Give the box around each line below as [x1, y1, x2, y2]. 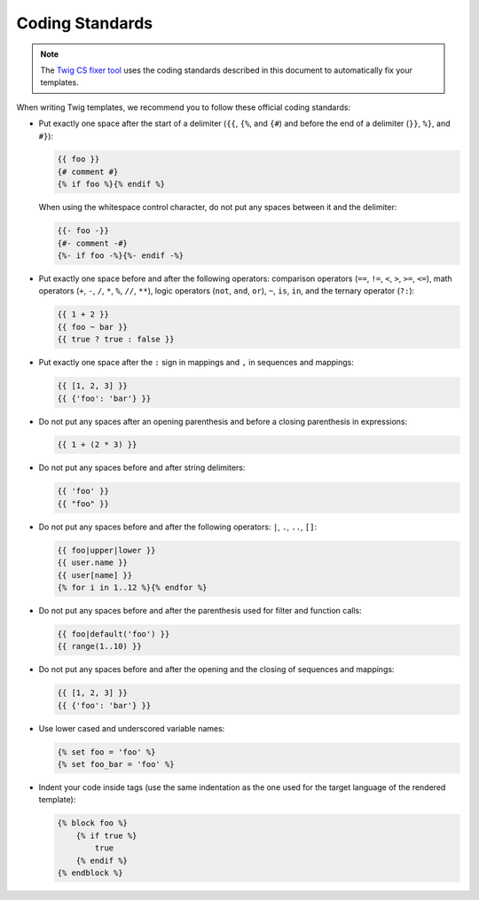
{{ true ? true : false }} [57, 334, 175, 345]
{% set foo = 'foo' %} [57, 747, 156, 757]
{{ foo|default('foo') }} [57, 629, 170, 638]
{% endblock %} [57, 867, 123, 878]
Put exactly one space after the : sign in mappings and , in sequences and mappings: [38, 357, 355, 368]
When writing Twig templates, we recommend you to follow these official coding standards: [16, 102, 350, 113]
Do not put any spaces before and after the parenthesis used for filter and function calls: [38, 605, 363, 615]
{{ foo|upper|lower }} [57, 545, 156, 555]
